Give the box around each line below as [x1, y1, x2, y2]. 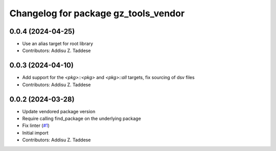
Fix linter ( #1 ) [22, 122, 50, 129]
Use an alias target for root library [22, 41, 94, 47]
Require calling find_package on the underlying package [22, 115, 142, 122]
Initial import [22, 130, 49, 136]
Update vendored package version [22, 108, 96, 114]
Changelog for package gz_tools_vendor [9, 8, 185, 19]
